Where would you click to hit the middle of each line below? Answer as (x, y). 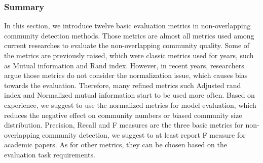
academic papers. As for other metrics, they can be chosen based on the (116, 145)
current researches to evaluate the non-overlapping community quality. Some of (127, 45)
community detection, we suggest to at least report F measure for (144, 134)
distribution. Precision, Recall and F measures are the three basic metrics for (124, 125)
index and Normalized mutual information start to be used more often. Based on (129, 95)
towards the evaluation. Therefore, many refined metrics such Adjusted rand (123, 85)
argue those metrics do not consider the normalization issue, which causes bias (126, 75)
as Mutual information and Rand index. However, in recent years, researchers (124, 65)
